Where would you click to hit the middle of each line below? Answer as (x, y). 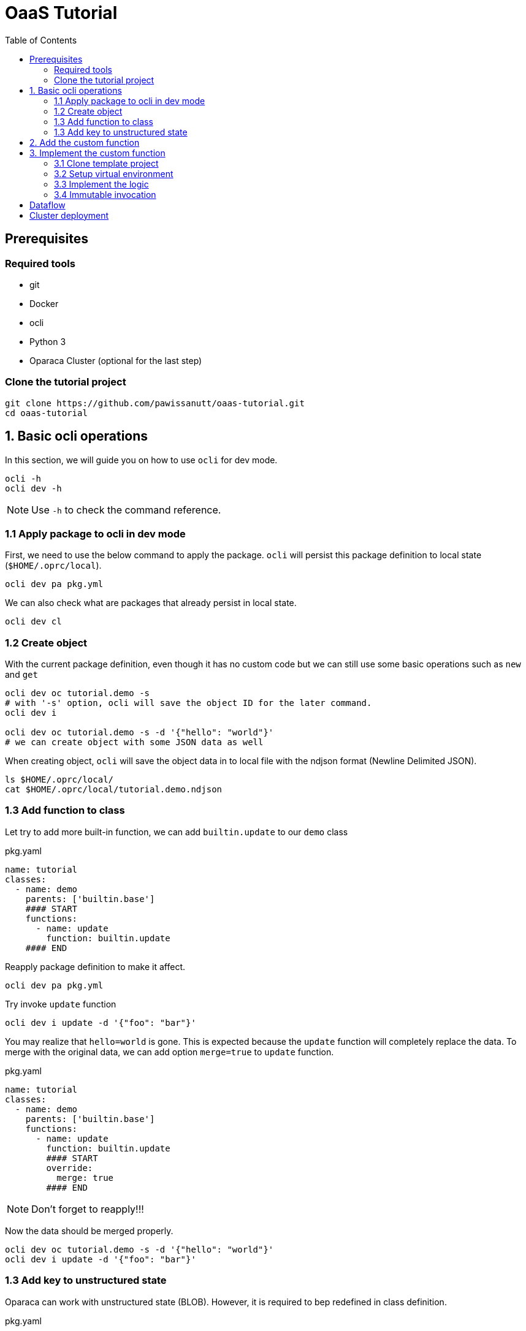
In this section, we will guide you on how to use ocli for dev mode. (141, 460)
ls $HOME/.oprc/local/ (59, 780)
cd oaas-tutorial (46, 413)
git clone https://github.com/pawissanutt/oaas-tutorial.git (155, 403)
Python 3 (48, 341)
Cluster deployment (69, 215)
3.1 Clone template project (106, 163)
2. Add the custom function (85, 142)
